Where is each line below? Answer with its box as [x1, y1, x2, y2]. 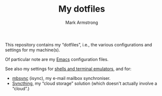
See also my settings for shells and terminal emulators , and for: [5, 66, 132, 72]
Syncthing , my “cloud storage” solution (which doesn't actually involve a [12, 80, 157, 86]
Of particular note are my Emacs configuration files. [5, 56, 108, 62]
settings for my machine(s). [5, 47, 60, 53]
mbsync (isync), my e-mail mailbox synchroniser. [12, 75, 111, 81]
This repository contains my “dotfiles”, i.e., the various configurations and [5, 41, 152, 47]
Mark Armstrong [65, 19, 98, 25]
